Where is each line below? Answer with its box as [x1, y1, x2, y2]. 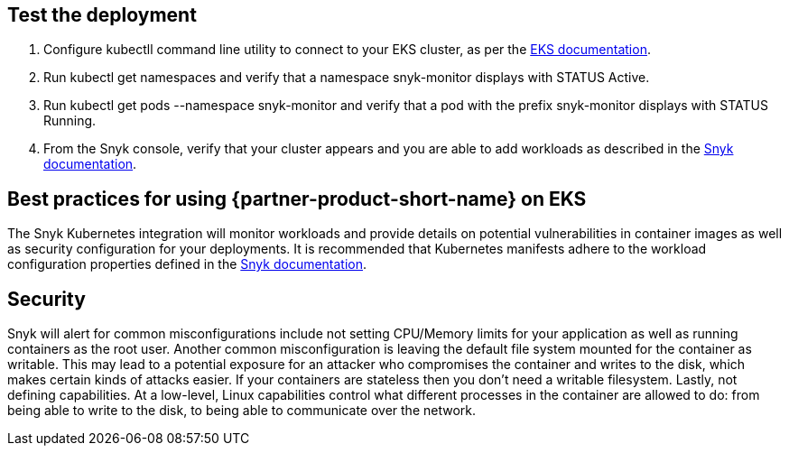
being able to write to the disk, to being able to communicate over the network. [7, 402, 477, 419]
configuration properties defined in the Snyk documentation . [7, 256, 367, 273]
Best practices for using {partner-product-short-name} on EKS [7, 187, 587, 210]
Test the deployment [7, 4, 197, 26]
